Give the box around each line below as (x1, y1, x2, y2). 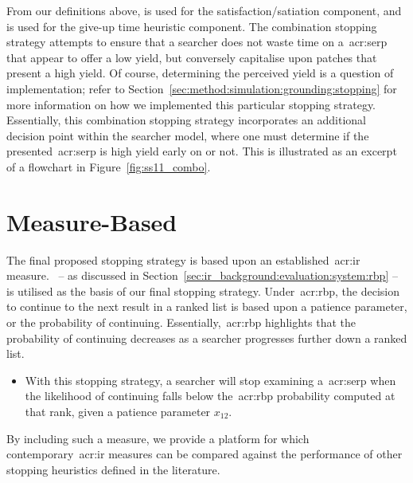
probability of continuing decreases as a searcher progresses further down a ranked (6, 329, 407, 346)
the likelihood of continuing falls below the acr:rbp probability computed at (25, 387, 395, 404)
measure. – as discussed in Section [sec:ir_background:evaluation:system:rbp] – (6, 267, 398, 284)
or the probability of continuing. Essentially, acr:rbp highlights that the (6, 314, 356, 331)
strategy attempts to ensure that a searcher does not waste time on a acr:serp (6, 33, 388, 50)
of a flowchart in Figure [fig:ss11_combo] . (6, 158, 211, 175)
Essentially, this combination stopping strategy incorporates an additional (6, 112, 366, 128)
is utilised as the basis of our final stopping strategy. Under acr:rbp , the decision (6, 282, 399, 299)
